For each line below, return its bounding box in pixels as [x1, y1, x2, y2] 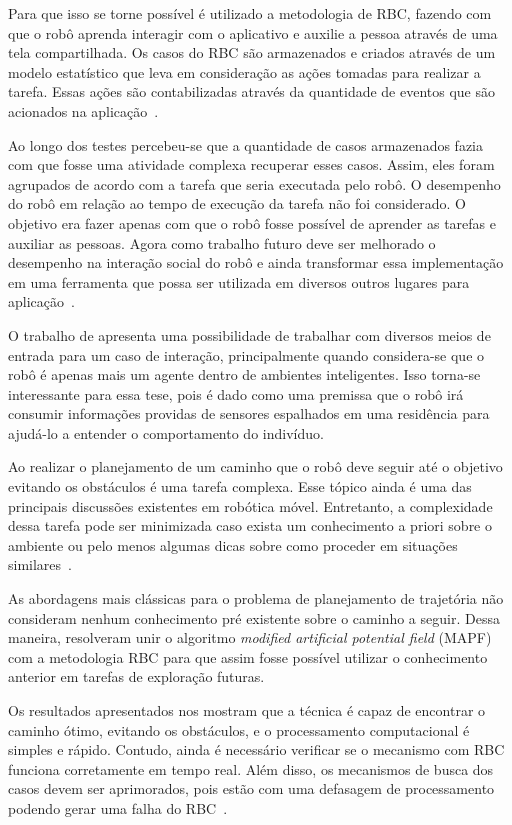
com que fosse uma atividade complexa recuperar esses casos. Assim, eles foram [8, 154, 495, 175]
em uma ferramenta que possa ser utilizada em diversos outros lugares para [8, 271, 470, 292]
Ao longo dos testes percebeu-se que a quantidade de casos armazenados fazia [8, 134, 483, 155]
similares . [8, 554, 72, 575]
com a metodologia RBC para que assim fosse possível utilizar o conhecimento [8, 646, 488, 667]
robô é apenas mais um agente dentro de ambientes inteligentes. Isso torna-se [8, 364, 481, 385]
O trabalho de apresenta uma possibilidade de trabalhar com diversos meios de [8, 324, 491, 345]
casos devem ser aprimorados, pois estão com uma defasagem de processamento [8, 778, 495, 799]
